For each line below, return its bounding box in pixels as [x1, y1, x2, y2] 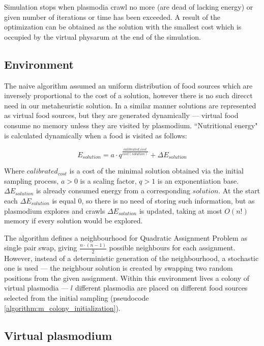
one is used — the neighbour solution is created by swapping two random [4, 263, 233, 273]
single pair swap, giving [4, 242, 77, 253]
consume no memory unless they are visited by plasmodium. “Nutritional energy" [4, 120, 258, 130]
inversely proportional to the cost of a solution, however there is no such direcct [4, 90, 253, 101]
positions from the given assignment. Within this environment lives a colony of [4, 272, 249, 283]
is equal [52, 195, 76, 206]
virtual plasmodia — [4, 282, 69, 293]
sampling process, [4, 175, 59, 186]
